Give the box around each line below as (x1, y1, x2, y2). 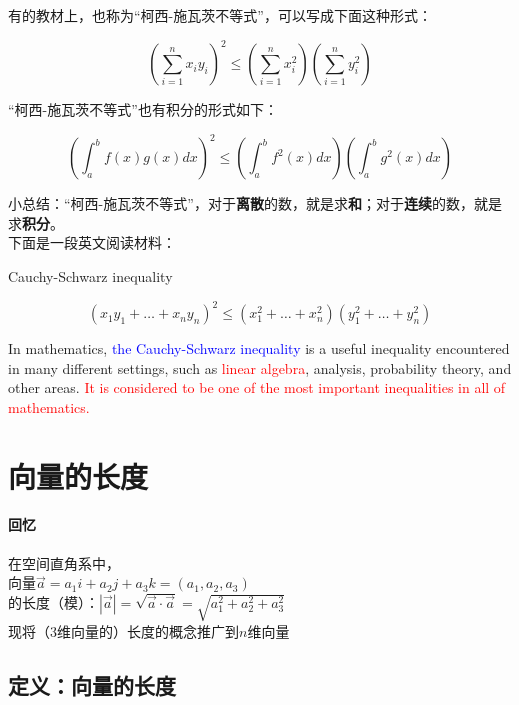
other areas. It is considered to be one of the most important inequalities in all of (8, 377, 506, 398)
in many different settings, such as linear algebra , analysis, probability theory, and (8, 357, 512, 378)
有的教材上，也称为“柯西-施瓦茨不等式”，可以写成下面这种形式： (8, 5, 432, 25)
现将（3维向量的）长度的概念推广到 (8, 620, 239, 641)
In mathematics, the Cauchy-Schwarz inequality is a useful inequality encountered (8, 338, 510, 359)
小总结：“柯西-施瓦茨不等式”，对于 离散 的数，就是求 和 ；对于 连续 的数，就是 (8, 193, 502, 214)
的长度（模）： (8, 591, 99, 612)
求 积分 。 (8, 212, 64, 233)
